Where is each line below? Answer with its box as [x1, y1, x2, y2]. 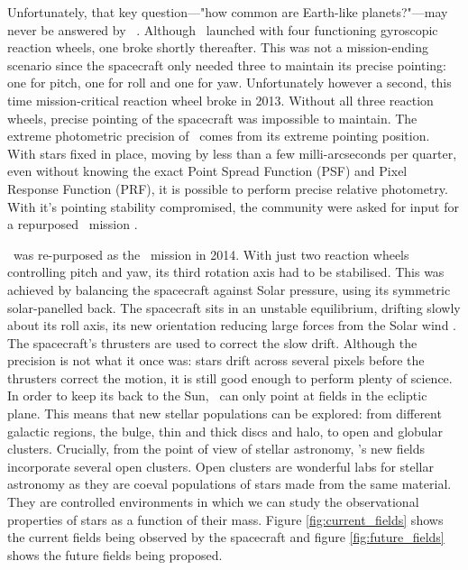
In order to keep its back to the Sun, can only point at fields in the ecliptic [7, 386, 427, 405]
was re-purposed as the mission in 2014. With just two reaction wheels [13, 244, 409, 263]
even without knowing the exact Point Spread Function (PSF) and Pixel [7, 161, 408, 180]
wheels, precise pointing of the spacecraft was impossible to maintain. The [7, 108, 418, 127]
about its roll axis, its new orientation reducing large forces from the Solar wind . [7, 316, 457, 335]
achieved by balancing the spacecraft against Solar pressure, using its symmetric [7, 280, 451, 299]
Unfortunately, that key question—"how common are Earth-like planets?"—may [7, 3, 448, 21]
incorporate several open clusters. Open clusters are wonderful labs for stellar [7, 456, 435, 475]
